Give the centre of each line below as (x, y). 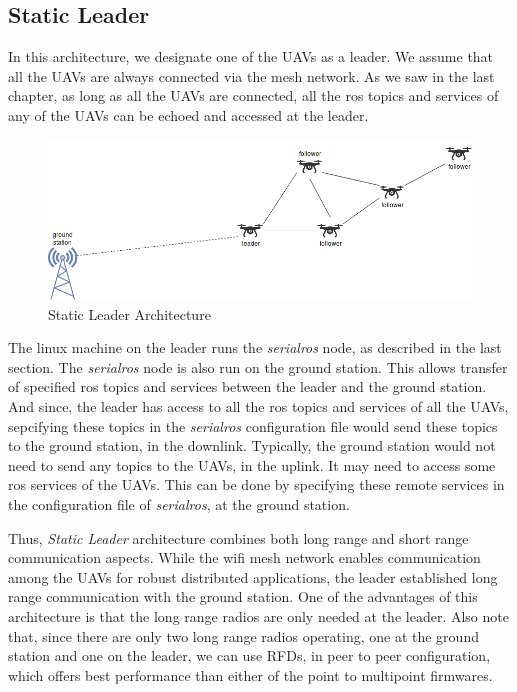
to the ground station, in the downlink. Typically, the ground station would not (252, 445)
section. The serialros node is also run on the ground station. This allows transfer (258, 366)
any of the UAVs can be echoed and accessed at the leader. (188, 114)
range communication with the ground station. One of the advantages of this (243, 596)
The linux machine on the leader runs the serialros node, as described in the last (255, 347)
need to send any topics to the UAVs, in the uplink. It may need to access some (252, 464)
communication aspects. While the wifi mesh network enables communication (244, 557)
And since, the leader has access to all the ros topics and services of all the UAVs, (258, 406)
